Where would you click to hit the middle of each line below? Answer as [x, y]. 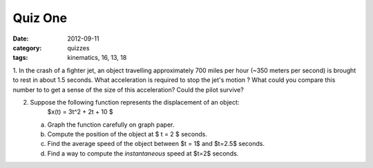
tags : [20, 58]
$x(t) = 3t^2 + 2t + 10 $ [80, 112]
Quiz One [40, 18]
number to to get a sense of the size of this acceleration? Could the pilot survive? [128, 90]
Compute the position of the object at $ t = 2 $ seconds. [127, 134]
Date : [21, 39]
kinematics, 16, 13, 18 [97, 58]
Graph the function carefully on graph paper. [111, 125]
